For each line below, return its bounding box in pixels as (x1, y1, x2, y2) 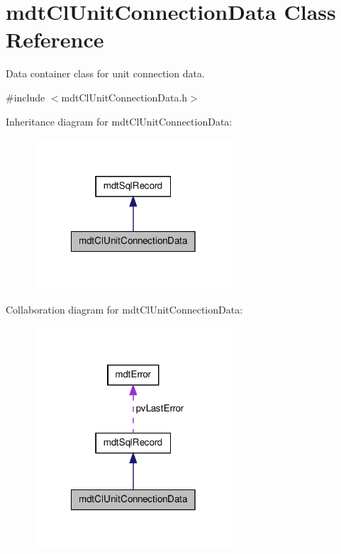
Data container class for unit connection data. (6, 66, 205, 81)
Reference (6, 25, 104, 54)
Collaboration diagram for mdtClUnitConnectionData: (6, 302, 243, 317)
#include (6, 89, 45, 104)
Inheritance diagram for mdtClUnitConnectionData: (6, 113, 233, 128)
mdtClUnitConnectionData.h (61, 89, 188, 104)
